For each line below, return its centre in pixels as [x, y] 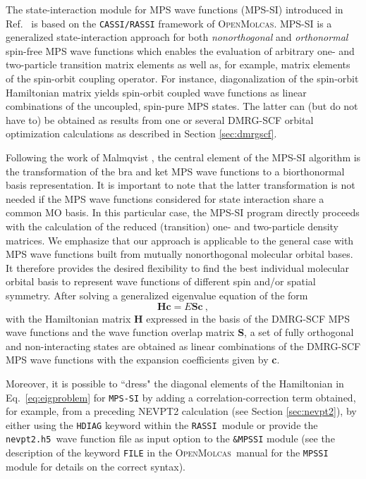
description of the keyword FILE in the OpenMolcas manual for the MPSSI [167, 453]
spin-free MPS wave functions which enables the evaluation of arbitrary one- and [180, 50]
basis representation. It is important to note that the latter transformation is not [181, 185]
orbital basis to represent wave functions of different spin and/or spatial [161, 281]
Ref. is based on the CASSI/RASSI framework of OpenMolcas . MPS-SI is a [169, 23]
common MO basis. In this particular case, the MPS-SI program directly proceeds [183, 212]
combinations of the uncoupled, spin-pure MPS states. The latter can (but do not [182, 106]
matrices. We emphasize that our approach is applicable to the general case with [180, 240]
